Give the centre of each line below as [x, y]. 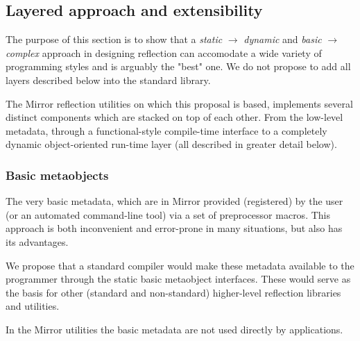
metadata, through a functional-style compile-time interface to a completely [166, 130]
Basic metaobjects [57, 175]
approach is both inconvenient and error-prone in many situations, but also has [174, 228]
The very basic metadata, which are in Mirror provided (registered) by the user [174, 201]
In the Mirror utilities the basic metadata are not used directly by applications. [174, 329]
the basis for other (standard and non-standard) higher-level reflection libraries [173, 292]
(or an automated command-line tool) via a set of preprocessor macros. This [168, 214]
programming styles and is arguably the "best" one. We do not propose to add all [178, 66]
